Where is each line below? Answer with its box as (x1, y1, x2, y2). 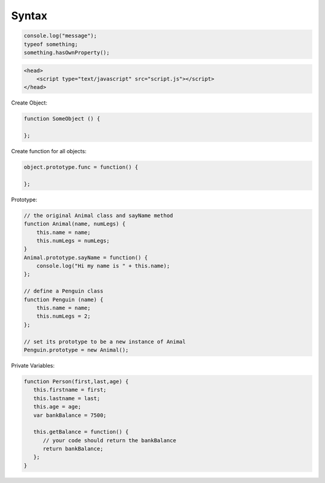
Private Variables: (11, 362, 55, 369)
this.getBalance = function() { (33, 428, 129, 436)
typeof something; (23, 41, 78, 47)
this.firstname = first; (33, 386, 107, 393)
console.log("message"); (23, 32, 97, 39)
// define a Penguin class (23, 288, 104, 294)
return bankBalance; (43, 445, 104, 452)
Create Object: (11, 99, 48, 106)
